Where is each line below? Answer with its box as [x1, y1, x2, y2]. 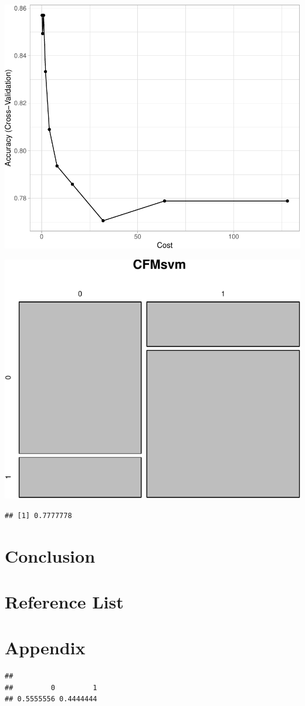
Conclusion [5, 543, 96, 567]
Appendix [5, 636, 86, 660]
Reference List [5, 589, 124, 613]
